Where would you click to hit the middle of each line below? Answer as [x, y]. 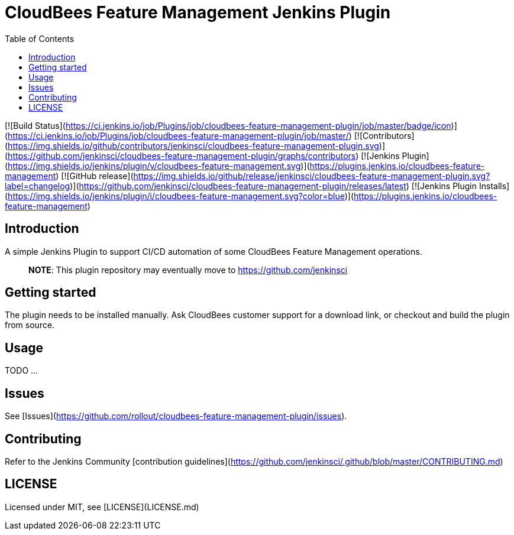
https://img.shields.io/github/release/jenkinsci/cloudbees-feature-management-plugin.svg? [312, 176]
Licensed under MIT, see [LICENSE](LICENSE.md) [102, 507]
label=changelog [38, 186]
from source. [30, 325]
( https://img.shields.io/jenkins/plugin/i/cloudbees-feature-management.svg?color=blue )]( [180, 196]
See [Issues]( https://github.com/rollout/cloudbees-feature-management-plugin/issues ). [176, 416]
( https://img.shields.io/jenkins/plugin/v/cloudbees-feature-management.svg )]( [157, 166]
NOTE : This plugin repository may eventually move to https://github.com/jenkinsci [188, 270]
